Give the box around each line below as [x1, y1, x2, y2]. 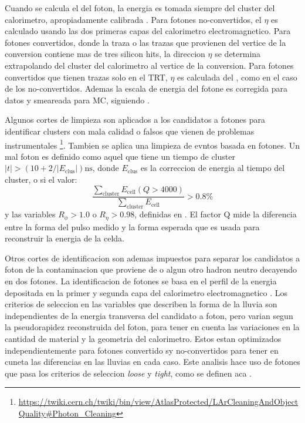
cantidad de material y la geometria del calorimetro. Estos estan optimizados [5, 332, 282, 344]
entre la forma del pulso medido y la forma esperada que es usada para [5, 220, 260, 233]
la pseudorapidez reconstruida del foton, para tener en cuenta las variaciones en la [5, 321, 300, 333]
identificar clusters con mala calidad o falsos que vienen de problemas [5, 125, 255, 137]
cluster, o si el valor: [5, 173, 77, 185]
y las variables [5, 208, 56, 220]
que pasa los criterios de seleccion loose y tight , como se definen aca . [5, 367, 252, 379]
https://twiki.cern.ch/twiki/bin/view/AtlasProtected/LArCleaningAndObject [18, 395, 299, 408]
